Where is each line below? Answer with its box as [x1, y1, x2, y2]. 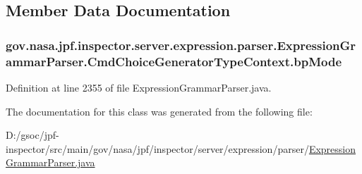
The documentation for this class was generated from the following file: [6, 104, 313, 118]
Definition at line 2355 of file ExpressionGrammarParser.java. [6, 80, 272, 94]
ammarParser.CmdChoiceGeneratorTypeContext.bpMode [6, 52, 342, 70]
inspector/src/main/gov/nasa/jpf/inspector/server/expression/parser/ [6, 141, 309, 156]
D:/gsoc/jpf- [6, 128, 59, 142]
